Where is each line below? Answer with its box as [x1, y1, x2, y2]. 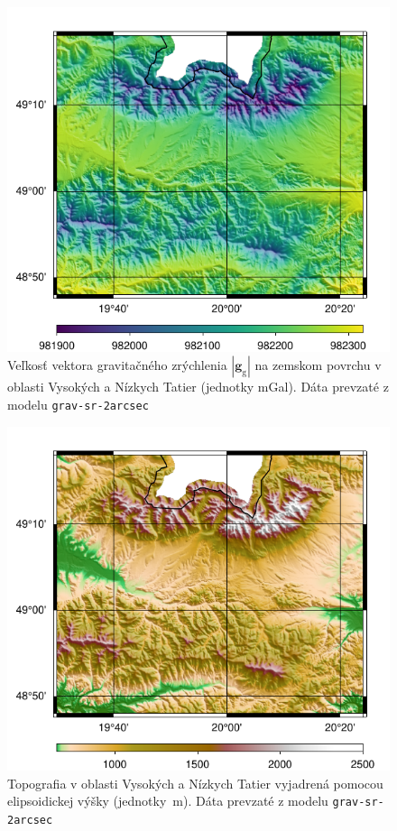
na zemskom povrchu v [254, 355, 382, 374]
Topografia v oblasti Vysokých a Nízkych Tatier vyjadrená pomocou [7, 773, 383, 792]
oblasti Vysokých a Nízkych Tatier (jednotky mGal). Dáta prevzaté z [7, 377, 389, 396]
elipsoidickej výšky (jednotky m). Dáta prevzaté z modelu [7, 791, 328, 810]
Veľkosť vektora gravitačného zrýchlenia [7, 355, 227, 374]
